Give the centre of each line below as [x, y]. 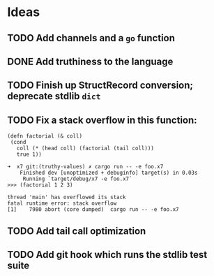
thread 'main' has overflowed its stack [67, 197]
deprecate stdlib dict [54, 96]
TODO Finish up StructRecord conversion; [100, 86]
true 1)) [29, 154]
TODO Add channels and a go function [91, 38]
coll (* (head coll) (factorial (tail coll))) [85, 148]
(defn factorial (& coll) [45, 136]
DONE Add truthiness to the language [90, 61]
